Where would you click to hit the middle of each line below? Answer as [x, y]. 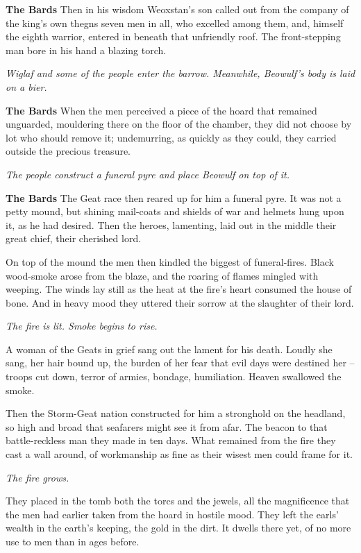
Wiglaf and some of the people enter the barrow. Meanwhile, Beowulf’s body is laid [180, 73]
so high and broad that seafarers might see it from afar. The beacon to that [167, 426]
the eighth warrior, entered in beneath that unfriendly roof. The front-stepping [173, 36]
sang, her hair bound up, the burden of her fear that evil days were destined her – [180, 363]
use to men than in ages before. [73, 541]
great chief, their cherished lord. [74, 238]
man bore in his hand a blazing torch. [86, 50]
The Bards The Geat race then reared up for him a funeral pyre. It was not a [174, 197]
